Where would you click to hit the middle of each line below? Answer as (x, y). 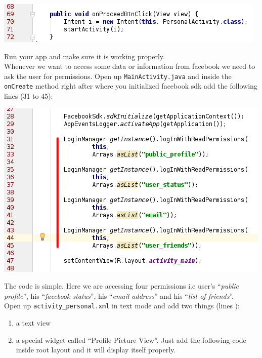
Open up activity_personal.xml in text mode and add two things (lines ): (122, 306)
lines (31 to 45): (29, 96)
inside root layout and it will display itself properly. (96, 350)
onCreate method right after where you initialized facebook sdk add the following (131, 86)
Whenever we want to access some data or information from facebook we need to (130, 66)
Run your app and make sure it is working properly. (84, 56)
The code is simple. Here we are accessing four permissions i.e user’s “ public (122, 286)
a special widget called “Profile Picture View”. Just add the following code (131, 340)
